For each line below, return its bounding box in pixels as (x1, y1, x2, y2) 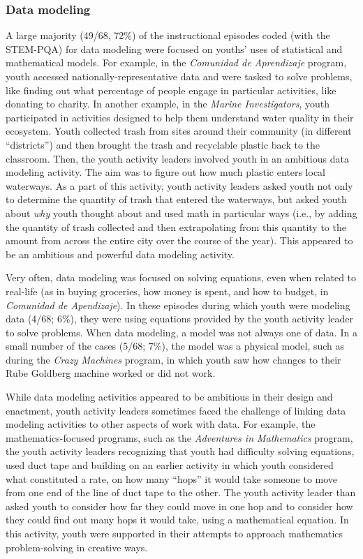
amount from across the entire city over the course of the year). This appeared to (6, 233, 353, 248)
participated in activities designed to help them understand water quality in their (6, 110, 354, 124)
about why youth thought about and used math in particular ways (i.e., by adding (6, 205, 357, 220)
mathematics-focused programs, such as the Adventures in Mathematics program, (6, 430, 353, 445)
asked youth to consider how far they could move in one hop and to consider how (6, 498, 353, 513)
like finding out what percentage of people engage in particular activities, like (6, 82, 336, 97)
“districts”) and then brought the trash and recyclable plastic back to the (6, 137, 320, 151)
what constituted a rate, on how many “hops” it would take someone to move (6, 471, 338, 486)
